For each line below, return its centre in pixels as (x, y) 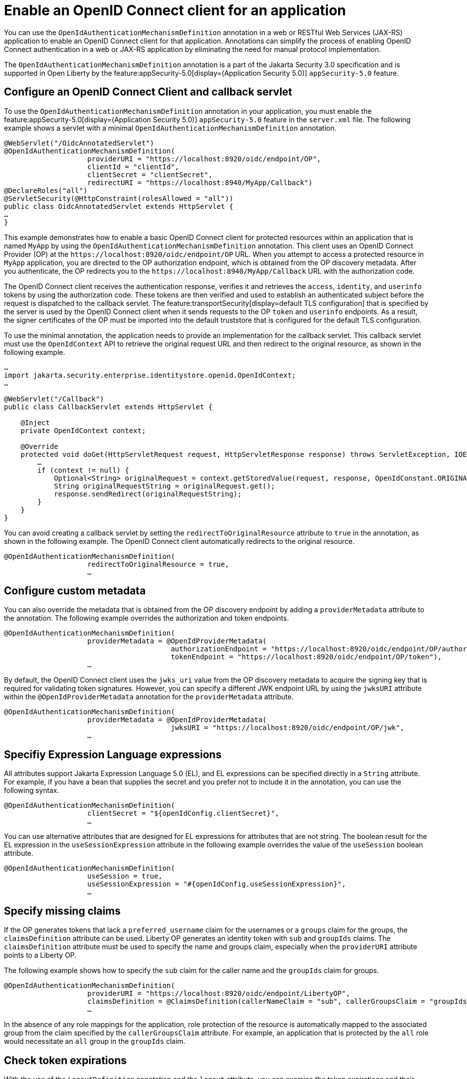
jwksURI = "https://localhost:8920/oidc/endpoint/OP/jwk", (288, 728)
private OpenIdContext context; (83, 430)
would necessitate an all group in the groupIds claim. (95, 1041)
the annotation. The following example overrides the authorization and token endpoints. (146, 618)
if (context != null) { (83, 470)
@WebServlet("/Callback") (54, 399)
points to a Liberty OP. (40, 955)
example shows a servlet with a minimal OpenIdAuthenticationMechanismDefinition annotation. (170, 128)
